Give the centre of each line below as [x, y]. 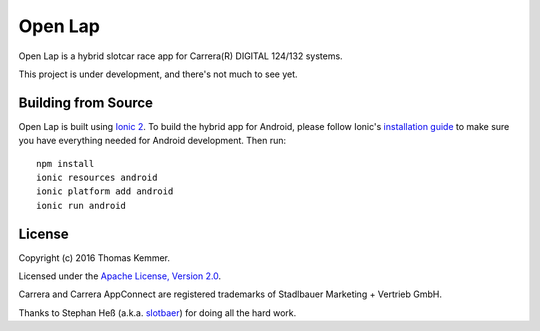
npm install [65, 163]
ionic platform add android [105, 191]
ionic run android [81, 205]
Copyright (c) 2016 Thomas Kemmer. [94, 257]
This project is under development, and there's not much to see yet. [158, 74]
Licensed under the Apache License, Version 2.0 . [120, 276]
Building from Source [86, 102]
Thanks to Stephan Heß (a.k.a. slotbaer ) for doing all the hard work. [157, 312]
